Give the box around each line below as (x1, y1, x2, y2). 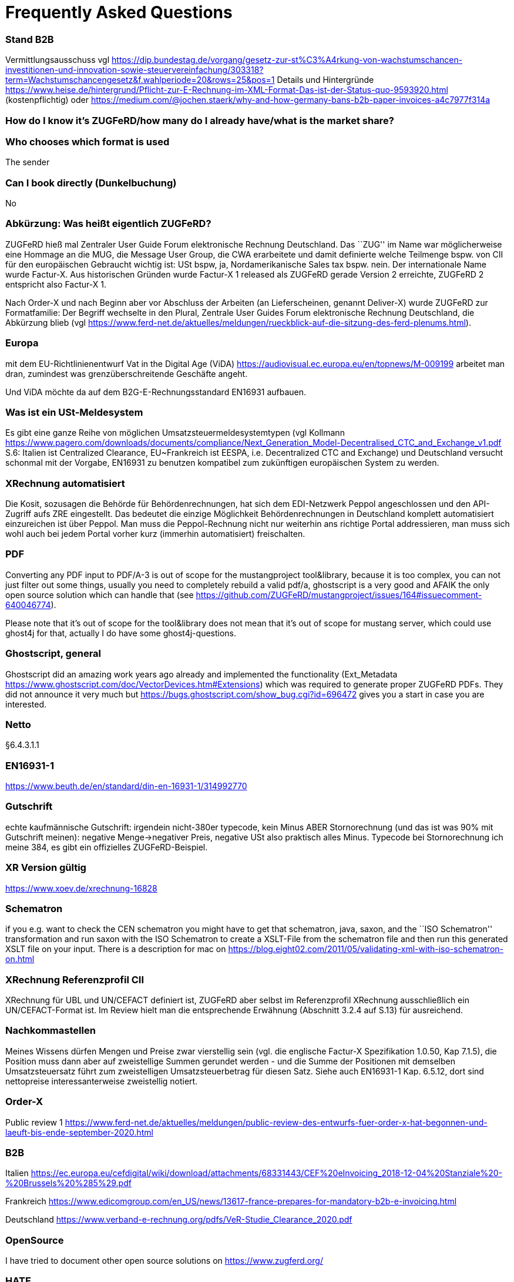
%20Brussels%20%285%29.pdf (5, 1178, 132, 1188)
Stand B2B (5, 33, 54, 45)
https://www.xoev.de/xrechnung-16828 (5, 883, 157, 893)
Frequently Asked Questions (5, 2, 233, 22)
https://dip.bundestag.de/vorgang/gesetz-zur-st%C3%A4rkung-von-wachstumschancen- (112, 55, 463, 65)
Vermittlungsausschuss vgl (5, 55, 110, 65)
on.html (5, 954, 35, 964)
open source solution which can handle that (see (5, 589, 194, 600)
